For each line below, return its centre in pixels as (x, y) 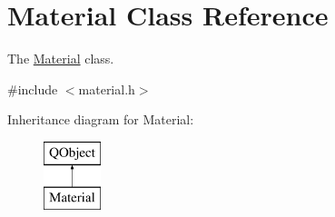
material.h (107, 89)
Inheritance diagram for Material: (101, 119)
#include (33, 89)
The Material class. (61, 59)
